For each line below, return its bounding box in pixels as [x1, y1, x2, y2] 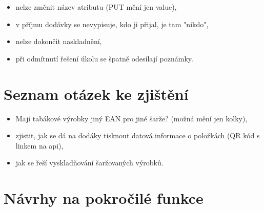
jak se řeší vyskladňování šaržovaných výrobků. [15, 157, 164, 168]
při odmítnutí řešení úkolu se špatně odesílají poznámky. [15, 53, 193, 64]
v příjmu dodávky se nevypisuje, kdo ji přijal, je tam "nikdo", [15, 18, 209, 29]
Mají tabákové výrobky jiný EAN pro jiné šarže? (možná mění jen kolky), [15, 113, 248, 123]
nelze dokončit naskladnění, [15, 36, 102, 47]
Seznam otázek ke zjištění [4, 83, 189, 104]
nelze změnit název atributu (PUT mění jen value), [15, 2, 177, 12]
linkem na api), [15, 140, 64, 151]
